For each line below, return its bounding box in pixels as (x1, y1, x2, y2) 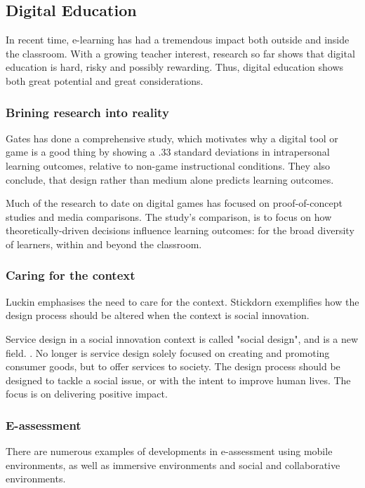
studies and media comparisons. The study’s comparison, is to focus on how (6, 209, 332, 224)
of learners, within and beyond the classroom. (6, 236, 202, 251)
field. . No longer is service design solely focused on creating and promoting (6, 345, 330, 360)
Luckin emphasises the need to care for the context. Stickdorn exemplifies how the (6, 294, 359, 309)
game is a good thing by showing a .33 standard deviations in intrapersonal (6, 144, 330, 159)
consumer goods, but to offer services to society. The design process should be (6, 359, 340, 374)
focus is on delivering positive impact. (6, 386, 168, 401)
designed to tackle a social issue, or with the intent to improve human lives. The (6, 372, 351, 387)
